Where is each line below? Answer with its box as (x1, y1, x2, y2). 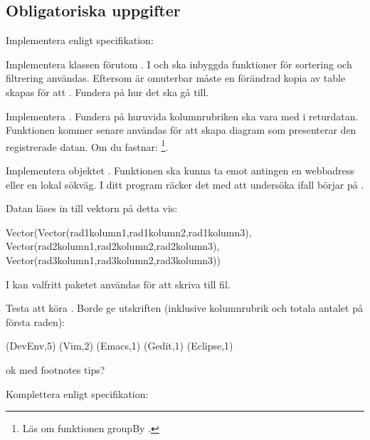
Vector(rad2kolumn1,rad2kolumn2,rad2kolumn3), (6, 239, 220, 253)
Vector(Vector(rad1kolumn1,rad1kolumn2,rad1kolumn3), (6, 224, 252, 239)
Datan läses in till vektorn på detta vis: (6, 201, 178, 216)
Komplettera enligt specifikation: (6, 386, 149, 401)
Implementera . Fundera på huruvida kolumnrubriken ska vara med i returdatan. (6, 108, 359, 123)
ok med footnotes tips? (6, 362, 105, 377)
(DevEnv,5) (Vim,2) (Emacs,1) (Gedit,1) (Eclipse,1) (6, 338, 233, 353)
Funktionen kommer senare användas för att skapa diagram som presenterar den (6, 122, 356, 137)
